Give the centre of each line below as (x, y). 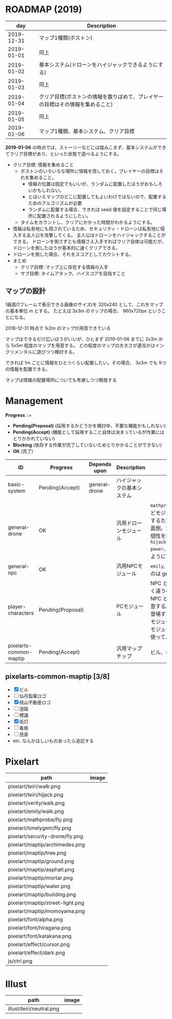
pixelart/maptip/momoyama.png (47, 911)
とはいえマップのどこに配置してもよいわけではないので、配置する (97, 197)
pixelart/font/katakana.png (40, 936)
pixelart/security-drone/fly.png (46, 836)
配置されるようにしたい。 (64, 215)
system (17, 491)
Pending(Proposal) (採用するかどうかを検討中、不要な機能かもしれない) (89, 425)
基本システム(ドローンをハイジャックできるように (99, 64)
